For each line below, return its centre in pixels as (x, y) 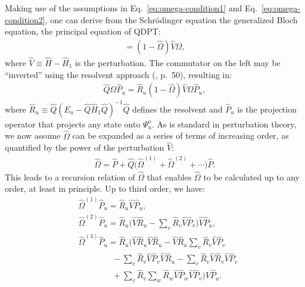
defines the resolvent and (178, 109)
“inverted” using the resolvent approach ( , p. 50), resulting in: (119, 74)
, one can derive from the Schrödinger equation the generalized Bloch (171, 19)
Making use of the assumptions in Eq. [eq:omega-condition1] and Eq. (131, 8)
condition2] (25, 19)
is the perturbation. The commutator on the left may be (178, 63)
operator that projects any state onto (73, 124)
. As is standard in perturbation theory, (224, 124)
